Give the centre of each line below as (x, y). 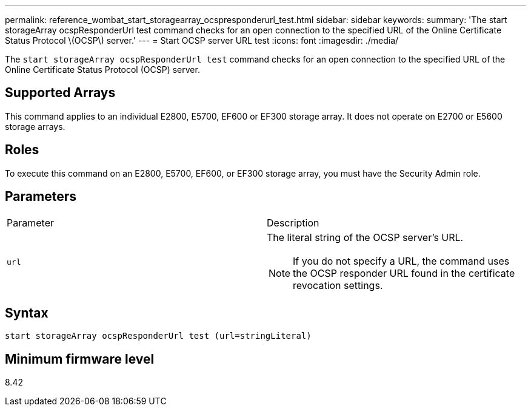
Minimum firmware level (80, 359)
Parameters (41, 197)
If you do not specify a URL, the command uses (401, 261)
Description (293, 222)
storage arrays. (35, 126)
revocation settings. (338, 285)
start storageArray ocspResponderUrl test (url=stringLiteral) (158, 336)
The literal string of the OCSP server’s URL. (365, 237)
